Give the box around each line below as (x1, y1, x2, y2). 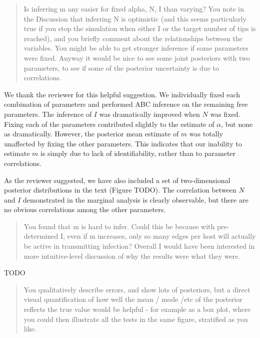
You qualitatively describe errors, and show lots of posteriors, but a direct (23, 284, 250, 294)
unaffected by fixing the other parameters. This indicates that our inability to (4, 138, 242, 148)
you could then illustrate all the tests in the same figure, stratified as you (23, 313, 248, 324)
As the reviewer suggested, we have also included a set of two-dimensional (4, 175, 230, 185)
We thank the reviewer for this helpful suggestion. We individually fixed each (4, 89, 240, 99)
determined (23, 231, 58, 241)
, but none (221, 118, 253, 129)
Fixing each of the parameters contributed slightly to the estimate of (4, 118, 214, 129)
